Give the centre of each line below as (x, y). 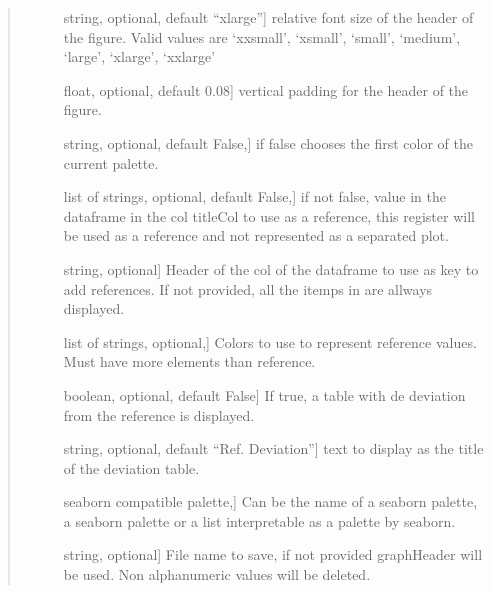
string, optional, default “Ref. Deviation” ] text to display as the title (273, 448)
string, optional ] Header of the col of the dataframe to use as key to (271, 268)
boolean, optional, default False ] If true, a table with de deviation (264, 394)
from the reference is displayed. (159, 414)
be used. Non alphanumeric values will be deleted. (217, 574)
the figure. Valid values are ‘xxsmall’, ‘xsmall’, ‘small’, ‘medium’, (262, 36)
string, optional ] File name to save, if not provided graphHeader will (273, 554)
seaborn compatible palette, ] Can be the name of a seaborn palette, (270, 501)
